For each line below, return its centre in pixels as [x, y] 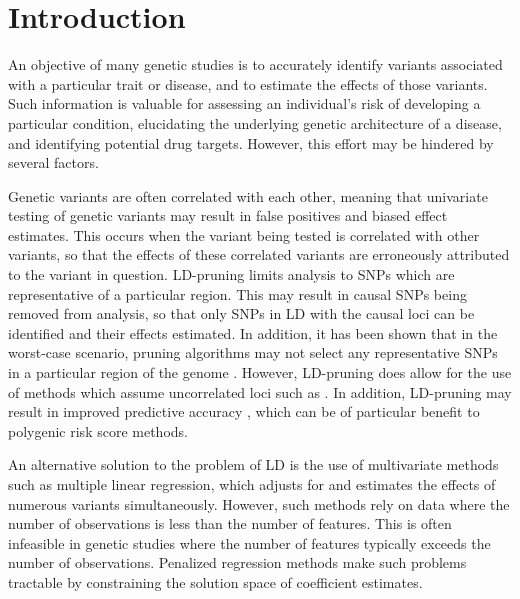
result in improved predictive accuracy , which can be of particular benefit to [244, 411]
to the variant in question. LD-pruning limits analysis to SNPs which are [231, 274]
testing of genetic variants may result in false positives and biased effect [228, 215]
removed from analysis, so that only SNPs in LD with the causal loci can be [241, 313]
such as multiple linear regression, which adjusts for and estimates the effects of [252, 484]
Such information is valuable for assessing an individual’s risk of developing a [244, 103]
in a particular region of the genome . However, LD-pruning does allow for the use [260, 372]
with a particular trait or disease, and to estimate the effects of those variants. [248, 83]
